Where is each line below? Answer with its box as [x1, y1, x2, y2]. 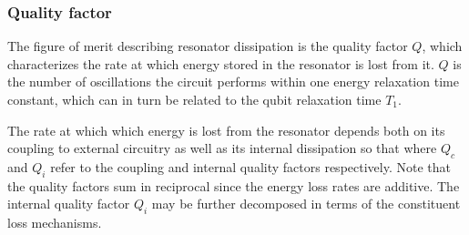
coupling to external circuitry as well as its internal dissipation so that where [7, 138, 437, 158]
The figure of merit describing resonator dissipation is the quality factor [7, 36, 408, 56]
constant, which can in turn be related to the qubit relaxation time [7, 90, 382, 108]
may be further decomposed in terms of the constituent [151, 194, 461, 213]
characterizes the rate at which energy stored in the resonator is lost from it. [7, 54, 434, 73]
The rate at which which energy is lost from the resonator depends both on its [7, 120, 445, 139]
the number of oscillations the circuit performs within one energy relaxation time [7, 72, 459, 91]
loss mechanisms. [7, 213, 102, 232]
